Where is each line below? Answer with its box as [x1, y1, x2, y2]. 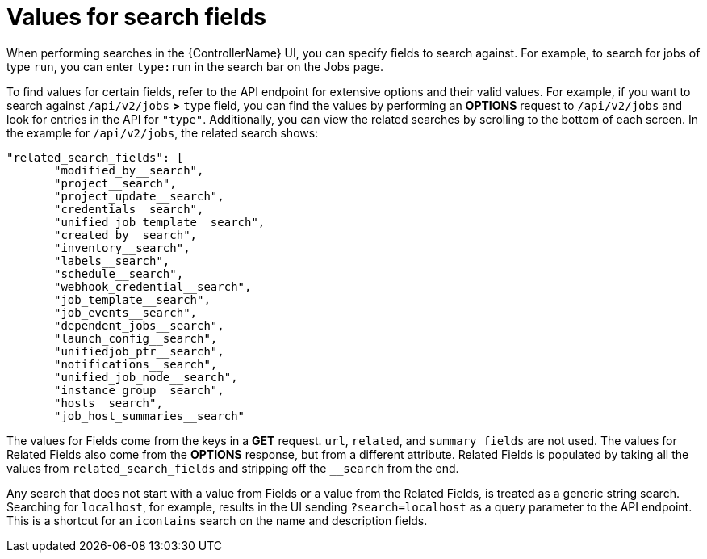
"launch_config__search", [54, 331, 218, 345]
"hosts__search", [54, 396, 163, 410]
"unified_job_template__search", [54, 215, 266, 229]
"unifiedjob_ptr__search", [54, 344, 224, 358]
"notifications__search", [54, 357, 218, 371]
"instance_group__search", [54, 383, 224, 397]
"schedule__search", [54, 267, 184, 280]
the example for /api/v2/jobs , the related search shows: [6, 125, 319, 140]
